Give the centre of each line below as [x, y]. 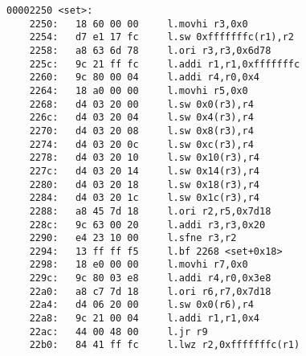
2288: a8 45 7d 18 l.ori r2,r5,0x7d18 [150, 211]
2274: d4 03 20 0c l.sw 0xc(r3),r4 [141, 144]
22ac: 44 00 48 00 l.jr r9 [118, 331]
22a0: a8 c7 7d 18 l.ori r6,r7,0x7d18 [150, 291]
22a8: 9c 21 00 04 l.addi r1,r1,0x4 [144, 319]
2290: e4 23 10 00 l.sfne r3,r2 [133, 238]
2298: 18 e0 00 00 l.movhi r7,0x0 [139, 265]
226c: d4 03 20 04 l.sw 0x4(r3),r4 [141, 118]
